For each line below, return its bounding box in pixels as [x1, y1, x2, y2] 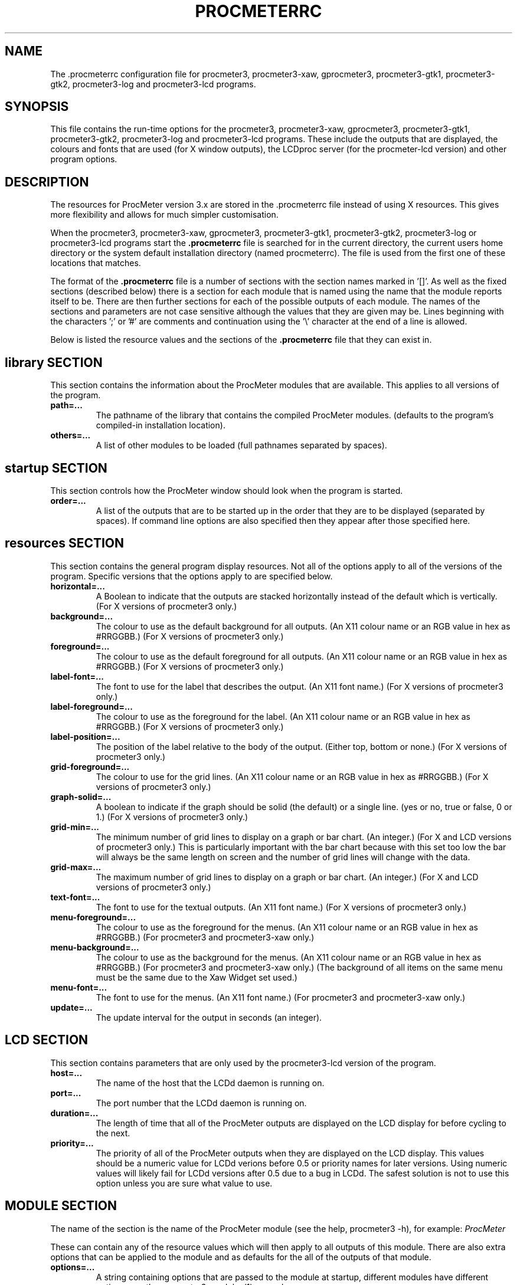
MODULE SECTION [5, 1198, 117, 1214]
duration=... [50, 1107, 99, 1118]
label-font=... [50, 671, 104, 681]
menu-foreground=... [50, 912, 136, 922]
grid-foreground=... [50, 761, 130, 772]
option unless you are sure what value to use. [96, 1178, 273, 1188]
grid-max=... [50, 861, 102, 872]
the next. [96, 1127, 130, 1138]
